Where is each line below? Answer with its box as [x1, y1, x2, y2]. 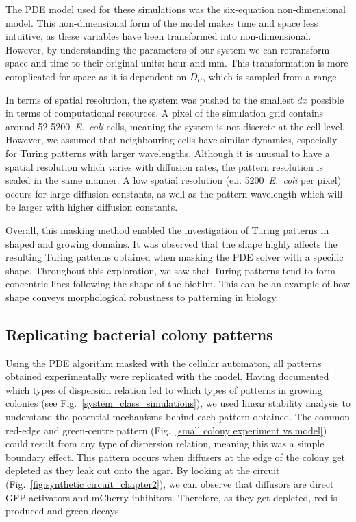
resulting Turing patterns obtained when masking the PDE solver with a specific [5, 250, 344, 264]
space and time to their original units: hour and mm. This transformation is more [5, 56, 348, 70]
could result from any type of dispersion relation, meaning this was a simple [5, 436, 325, 451]
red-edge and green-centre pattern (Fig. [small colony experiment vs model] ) [5, 423, 327, 437]
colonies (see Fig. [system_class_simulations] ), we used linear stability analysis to [5, 396, 351, 410]
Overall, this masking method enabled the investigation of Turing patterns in [5, 222, 329, 237]
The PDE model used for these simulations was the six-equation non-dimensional [5, 2, 346, 16]
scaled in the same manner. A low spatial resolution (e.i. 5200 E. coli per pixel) [5, 173, 342, 187]
